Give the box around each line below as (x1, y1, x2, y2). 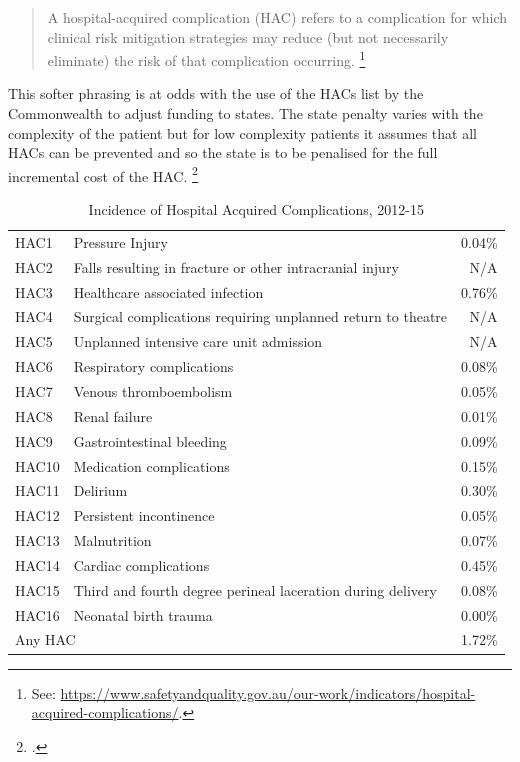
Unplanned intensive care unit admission (73, 331, 323, 352)
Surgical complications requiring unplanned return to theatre (73, 306, 448, 327)
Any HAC (15, 629, 76, 650)
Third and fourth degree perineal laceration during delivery (73, 579, 437, 600)
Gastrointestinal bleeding (73, 430, 227, 451)
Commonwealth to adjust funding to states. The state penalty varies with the (8, 103, 483, 124)
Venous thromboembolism (73, 380, 233, 401)
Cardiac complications (73, 554, 210, 575)
